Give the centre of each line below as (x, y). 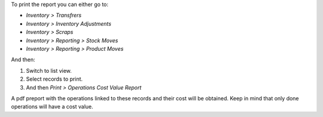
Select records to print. (54, 79)
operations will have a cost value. (52, 107)
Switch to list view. (49, 70)
